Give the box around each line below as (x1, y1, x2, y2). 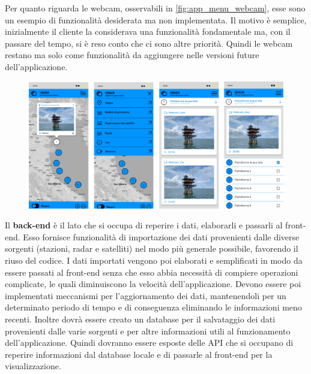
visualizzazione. (5, 360, 61, 372)
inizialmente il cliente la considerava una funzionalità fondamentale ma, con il (5, 25, 291, 38)
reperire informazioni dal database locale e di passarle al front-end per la (5, 348, 273, 360)
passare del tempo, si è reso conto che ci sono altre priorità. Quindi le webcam (5, 37, 293, 49)
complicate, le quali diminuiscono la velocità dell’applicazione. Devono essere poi (5, 278, 301, 290)
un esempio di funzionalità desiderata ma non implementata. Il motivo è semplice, (5, 13, 307, 26)
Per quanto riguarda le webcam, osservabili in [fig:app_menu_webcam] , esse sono (5, 2, 306, 14)
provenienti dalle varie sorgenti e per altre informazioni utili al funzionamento (5, 324, 291, 337)
